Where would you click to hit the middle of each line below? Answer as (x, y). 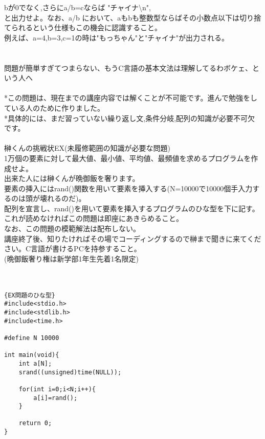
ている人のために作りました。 (54, 107)
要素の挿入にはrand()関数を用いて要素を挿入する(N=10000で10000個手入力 (128, 188)
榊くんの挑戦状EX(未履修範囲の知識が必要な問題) (87, 148)
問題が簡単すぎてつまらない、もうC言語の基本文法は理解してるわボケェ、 (128, 67)
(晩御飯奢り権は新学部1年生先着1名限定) (71, 258)
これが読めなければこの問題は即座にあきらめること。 (94, 218)
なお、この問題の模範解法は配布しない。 (72, 228)
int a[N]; (35, 363)
